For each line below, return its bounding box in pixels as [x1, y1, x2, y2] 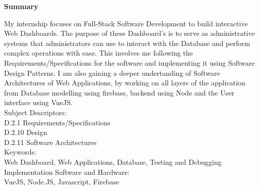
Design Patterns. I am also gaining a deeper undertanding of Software [4, 67, 220, 78]
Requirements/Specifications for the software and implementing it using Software [4, 57, 255, 68]
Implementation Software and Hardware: [4, 166, 130, 177]
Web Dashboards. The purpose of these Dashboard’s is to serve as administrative [4, 28, 255, 38]
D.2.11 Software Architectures [4, 136, 97, 147]
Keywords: [4, 147, 36, 157]
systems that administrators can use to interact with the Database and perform [4, 37, 250, 48]
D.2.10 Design [4, 127, 47, 137]
